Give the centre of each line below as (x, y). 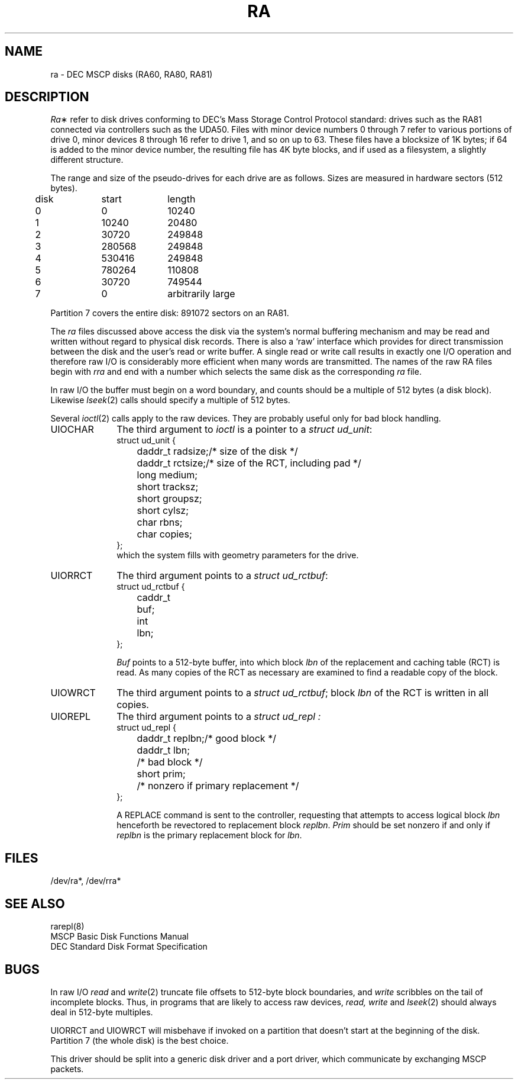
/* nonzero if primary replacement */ (218, 786)
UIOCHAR (72, 430)
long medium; (167, 475)
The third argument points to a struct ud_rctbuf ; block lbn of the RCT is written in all (303, 693)
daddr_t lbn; (163, 750)
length (182, 199)
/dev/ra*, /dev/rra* (86, 881)
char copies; (164, 534)
